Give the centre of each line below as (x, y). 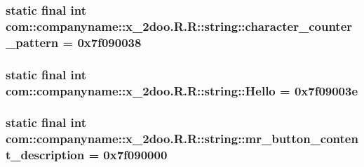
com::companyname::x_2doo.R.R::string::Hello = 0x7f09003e (182, 90)
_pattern (32, 42)
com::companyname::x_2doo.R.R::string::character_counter (179, 26)
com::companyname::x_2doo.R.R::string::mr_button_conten (182, 139)
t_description (45, 155)
